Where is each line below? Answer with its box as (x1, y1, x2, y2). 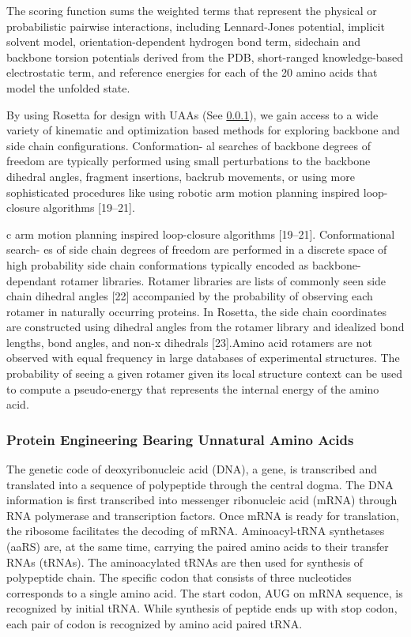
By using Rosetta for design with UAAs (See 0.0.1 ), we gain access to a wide (6, 106, 379, 122)
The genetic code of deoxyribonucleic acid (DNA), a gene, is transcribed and (6, 461, 378, 477)
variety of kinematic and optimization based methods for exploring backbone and (6, 122, 400, 138)
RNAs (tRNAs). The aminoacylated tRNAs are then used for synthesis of (6, 553, 364, 570)
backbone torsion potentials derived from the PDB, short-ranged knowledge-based (6, 48, 403, 65)
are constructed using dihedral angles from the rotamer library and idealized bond (6, 318, 405, 335)
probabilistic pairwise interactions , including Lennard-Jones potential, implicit (6, 17, 385, 34)
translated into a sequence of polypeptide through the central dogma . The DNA (6, 476, 394, 492)
